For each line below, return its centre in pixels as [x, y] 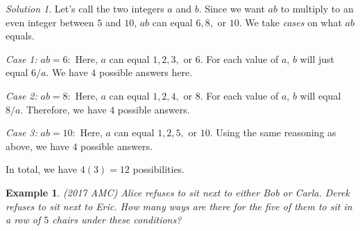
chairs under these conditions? [117, 220]
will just [317, 58]
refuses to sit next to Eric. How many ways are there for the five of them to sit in [179, 206]
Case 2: [22, 95]
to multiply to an [317, 8]
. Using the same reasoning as [273, 132]
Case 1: [22, 58]
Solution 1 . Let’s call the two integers [85, 8]
